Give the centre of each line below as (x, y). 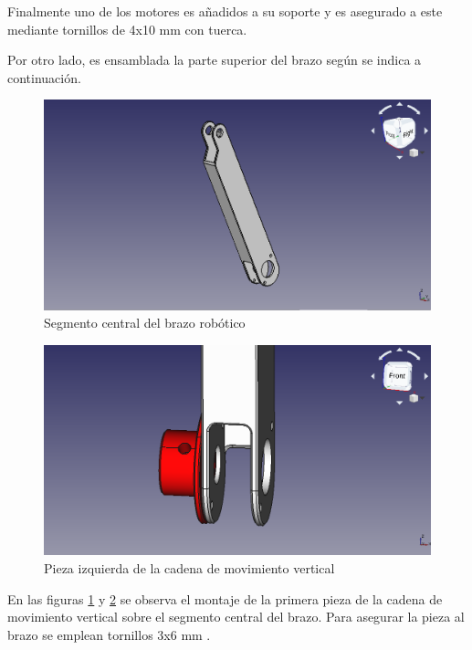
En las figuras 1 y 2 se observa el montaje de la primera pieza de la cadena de (225, 598)
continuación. (44, 77)
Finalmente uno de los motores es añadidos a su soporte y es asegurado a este (225, 11)
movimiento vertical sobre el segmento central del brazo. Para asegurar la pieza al (236, 617)
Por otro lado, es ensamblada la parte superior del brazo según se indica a (215, 60)
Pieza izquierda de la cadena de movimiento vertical (189, 567)
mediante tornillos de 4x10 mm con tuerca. (127, 29)
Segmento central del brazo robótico (145, 323)
